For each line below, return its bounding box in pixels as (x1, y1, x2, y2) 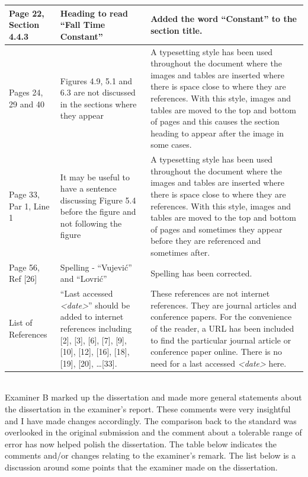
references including (60, 322, 132, 334)
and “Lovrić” (60, 272, 107, 285)
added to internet (60, 310, 124, 323)
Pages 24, (9, 86, 43, 98)
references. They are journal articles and (150, 298, 297, 311)
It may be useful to (60, 170, 130, 183)
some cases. (150, 138, 192, 151)
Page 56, (9, 260, 40, 273)
